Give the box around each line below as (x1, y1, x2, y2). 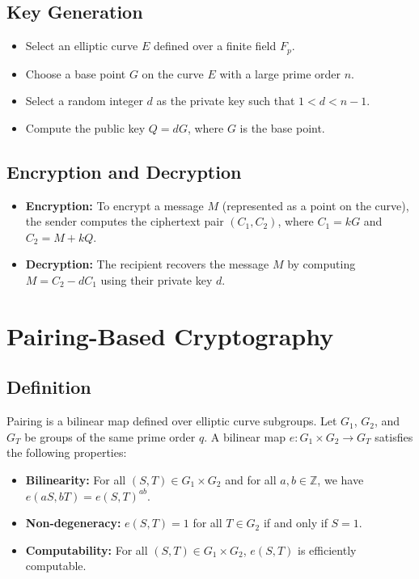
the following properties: (6, 444, 127, 461)
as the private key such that (156, 92, 295, 109)
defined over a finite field (153, 37, 277, 54)
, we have (317, 471, 364, 488)
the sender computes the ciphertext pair (25, 213, 224, 230)
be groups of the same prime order (24, 428, 196, 445)
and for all (225, 471, 277, 488)
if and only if (263, 514, 328, 531)
